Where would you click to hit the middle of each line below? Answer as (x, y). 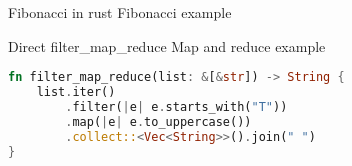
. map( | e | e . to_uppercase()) (158, 121)
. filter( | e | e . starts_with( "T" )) (176, 106)
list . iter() (76, 92)
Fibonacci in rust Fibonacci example (120, 12)
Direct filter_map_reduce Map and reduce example (167, 45)
